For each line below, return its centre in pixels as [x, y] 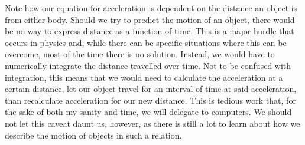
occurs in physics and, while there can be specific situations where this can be [146, 42]
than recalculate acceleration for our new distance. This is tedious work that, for [150, 100]
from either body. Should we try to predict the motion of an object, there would [150, 19]
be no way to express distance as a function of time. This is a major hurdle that [150, 31]
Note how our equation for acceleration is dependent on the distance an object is [151, 8]
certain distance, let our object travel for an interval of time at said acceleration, [151, 89]
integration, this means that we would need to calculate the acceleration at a [144, 77]
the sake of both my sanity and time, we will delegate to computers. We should [148, 112]
